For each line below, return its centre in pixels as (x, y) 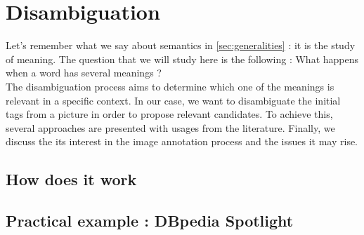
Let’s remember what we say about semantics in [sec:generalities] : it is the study (181, 45)
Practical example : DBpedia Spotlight (150, 221)
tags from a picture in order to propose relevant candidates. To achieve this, (169, 114)
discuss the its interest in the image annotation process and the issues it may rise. (182, 141)
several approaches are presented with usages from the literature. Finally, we (170, 127)
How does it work (71, 179)
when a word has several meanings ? (84, 73)
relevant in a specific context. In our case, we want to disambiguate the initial (173, 100)
